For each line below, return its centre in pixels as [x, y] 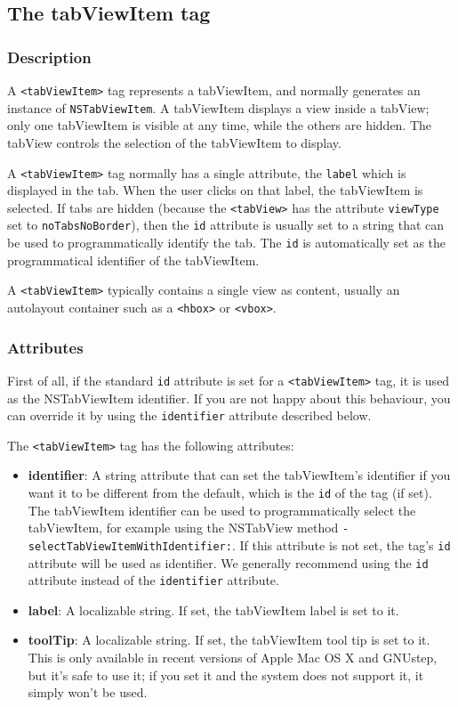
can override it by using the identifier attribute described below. [189, 415]
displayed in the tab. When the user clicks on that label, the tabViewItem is [215, 190]
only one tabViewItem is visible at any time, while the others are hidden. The [220, 125]
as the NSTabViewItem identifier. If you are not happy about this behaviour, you [229, 398]
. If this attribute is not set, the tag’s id [341, 544]
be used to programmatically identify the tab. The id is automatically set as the [227, 243]
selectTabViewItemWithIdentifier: [130, 546]
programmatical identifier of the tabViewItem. [133, 260]
